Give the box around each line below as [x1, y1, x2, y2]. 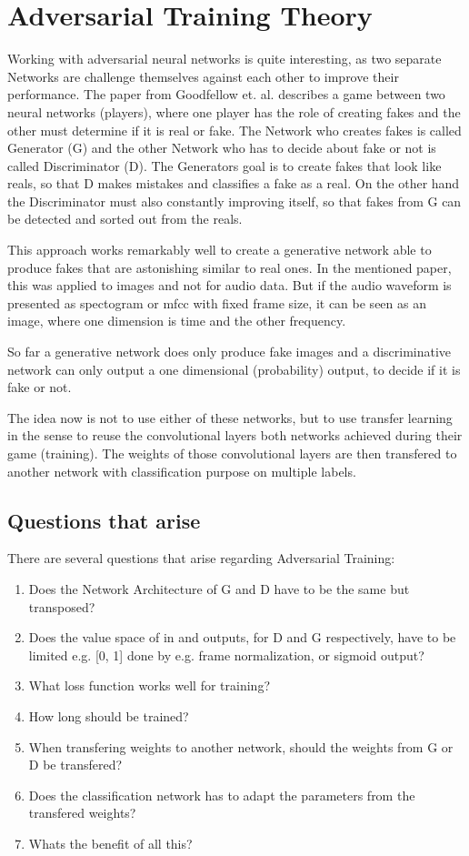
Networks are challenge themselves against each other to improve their [7, 66, 399, 86]
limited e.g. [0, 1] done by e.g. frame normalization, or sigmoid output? [28, 645, 424, 664]
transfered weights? [28, 803, 136, 822]
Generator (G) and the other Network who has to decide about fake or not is [7, 138, 436, 157]
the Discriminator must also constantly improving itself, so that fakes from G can [7, 191, 462, 210]
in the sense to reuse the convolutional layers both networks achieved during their [7, 426, 463, 445]
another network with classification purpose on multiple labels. [7, 461, 356, 480]
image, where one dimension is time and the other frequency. [7, 311, 346, 330]
